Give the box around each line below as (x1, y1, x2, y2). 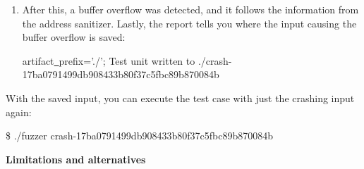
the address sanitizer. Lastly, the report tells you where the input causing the (22, 15, 357, 30)
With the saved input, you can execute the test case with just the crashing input (6, 90, 355, 105)
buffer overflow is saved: (22, 30, 126, 44)
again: (6, 104, 32, 119)
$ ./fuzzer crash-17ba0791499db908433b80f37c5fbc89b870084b (6, 128, 273, 143)
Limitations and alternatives (6, 151, 146, 166)
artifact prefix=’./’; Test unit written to (22, 53, 195, 68)
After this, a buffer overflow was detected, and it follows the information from (22, 2, 359, 16)
